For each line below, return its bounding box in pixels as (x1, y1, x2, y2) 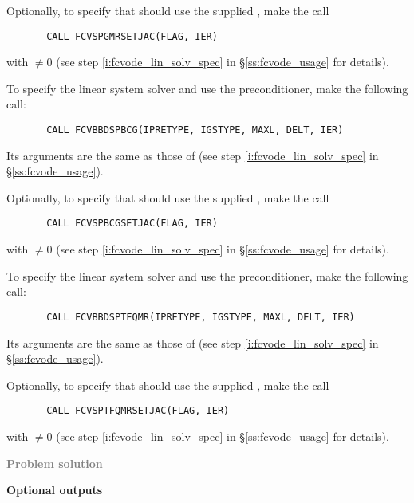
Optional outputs (6, 481, 103, 498)
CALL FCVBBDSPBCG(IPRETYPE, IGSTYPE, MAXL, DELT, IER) (46, 124, 344, 136)
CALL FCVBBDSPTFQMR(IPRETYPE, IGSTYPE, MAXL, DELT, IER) (46, 311, 355, 323)
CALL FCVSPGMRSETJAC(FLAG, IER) (46, 30, 218, 42)
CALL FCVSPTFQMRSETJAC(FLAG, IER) (46, 405, 230, 417)
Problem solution (6, 454, 103, 471)
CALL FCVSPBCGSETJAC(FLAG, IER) (46, 218, 218, 230)
